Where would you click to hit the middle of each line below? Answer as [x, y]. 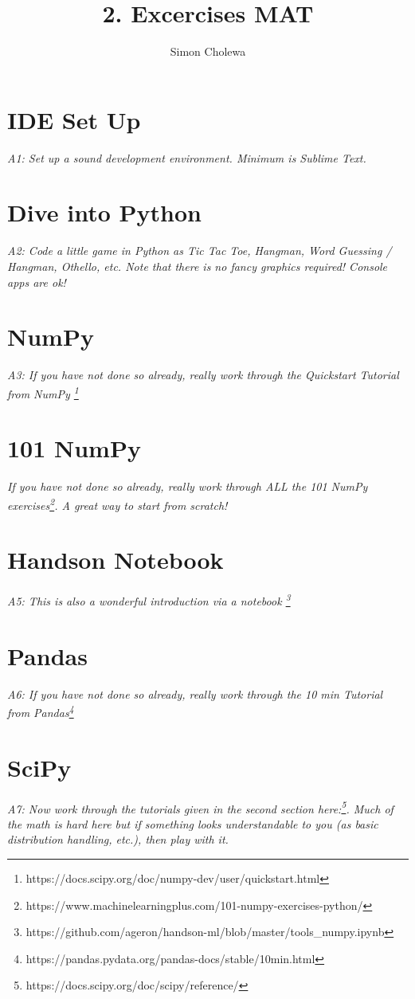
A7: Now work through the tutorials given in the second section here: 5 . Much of [200, 807]
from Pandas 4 [41, 711]
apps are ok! [37, 282]
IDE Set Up [74, 119]
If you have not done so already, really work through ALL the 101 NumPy [188, 486]
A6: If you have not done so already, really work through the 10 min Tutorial [195, 693]
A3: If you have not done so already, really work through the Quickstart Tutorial [203, 375]
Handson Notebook [115, 560]
